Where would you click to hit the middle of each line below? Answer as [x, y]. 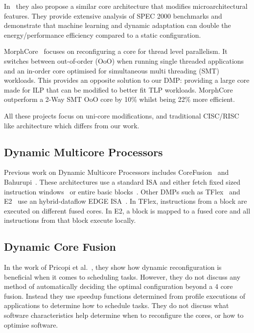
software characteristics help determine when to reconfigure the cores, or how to [124, 315]
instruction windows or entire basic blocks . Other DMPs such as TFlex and [122, 191]
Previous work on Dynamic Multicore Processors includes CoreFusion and [116, 172]
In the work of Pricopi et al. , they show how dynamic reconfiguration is [113, 267]
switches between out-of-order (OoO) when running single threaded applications [124, 60]
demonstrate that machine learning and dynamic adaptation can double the [117, 25]
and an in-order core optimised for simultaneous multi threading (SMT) [112, 70]
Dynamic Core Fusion [60, 247]
